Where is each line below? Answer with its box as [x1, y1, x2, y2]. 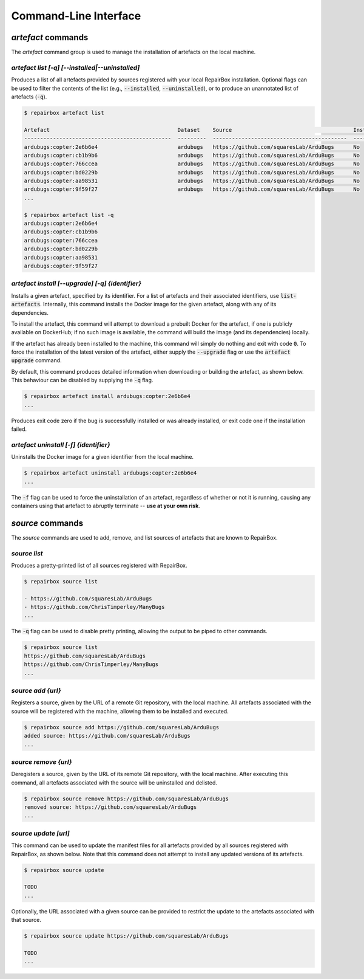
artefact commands [11, 32, 89, 43]
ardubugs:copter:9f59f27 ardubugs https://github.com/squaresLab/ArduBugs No [24, 186, 360, 193]
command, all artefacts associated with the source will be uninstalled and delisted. [11, 778, 218, 786]
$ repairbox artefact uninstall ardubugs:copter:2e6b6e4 [24, 470, 197, 476]
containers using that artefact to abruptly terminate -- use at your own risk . [11, 502, 200, 509]
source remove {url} [11, 757, 72, 766]
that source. [11, 916, 42, 924]
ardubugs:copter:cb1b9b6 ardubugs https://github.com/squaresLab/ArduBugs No [24, 152, 360, 159]
